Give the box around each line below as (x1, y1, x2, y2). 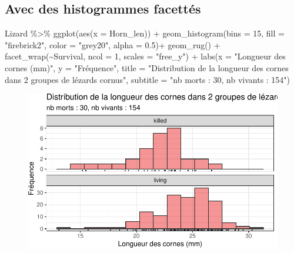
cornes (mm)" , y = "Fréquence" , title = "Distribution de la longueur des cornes (5, 61, 289, 74)
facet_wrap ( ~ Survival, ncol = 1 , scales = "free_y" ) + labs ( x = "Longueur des (5, 50, 286, 62)
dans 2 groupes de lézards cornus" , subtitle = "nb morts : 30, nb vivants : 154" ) (5, 73, 290, 85)
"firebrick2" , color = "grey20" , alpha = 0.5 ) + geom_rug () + (5, 38, 220, 51)
